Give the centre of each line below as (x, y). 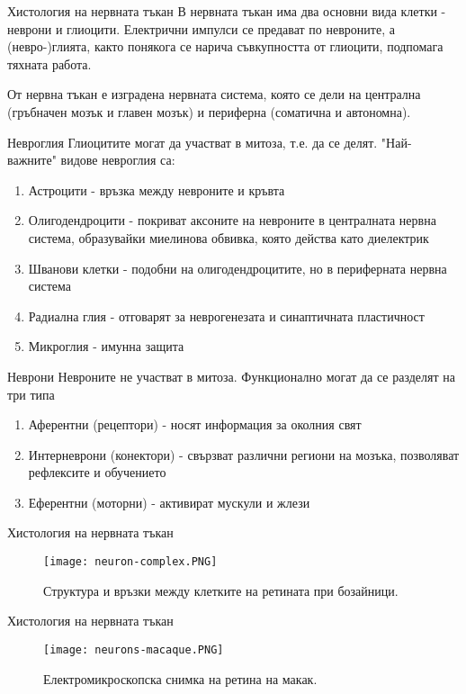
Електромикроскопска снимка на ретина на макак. (180, 678)
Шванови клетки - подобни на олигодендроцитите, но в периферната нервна (237, 268)
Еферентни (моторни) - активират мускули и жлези (169, 502)
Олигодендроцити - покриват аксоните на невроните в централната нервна (232, 220)
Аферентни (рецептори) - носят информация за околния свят (195, 424)
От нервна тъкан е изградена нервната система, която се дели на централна (214, 94)
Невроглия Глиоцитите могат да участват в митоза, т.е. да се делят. (193, 142)
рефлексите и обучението (97, 472)
